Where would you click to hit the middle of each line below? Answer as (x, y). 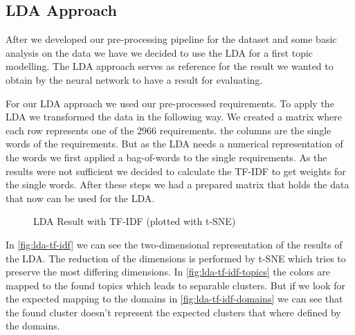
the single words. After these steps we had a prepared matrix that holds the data (177, 184)
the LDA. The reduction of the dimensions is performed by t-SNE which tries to (176, 258)
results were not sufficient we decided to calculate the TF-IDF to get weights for (176, 171)
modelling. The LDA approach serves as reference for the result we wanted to (170, 66)
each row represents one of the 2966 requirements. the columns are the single (169, 130)
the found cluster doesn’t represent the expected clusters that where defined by (173, 312)
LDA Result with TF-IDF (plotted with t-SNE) (135, 221)
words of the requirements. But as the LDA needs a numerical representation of (174, 144)
